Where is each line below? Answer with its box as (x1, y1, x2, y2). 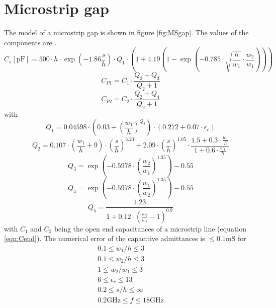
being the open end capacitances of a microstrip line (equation (54, 223, 247, 234)
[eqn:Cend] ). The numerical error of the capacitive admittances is (4, 233, 205, 244)
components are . (4, 37, 57, 47)
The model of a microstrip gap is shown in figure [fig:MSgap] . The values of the (4, 27, 249, 38)
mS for (225, 233, 246, 244)
